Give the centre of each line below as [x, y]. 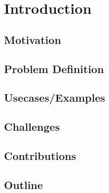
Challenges [32, 127]
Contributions [40, 155]
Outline [23, 184]
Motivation [33, 39]
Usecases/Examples [55, 97]
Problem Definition [54, 68]
